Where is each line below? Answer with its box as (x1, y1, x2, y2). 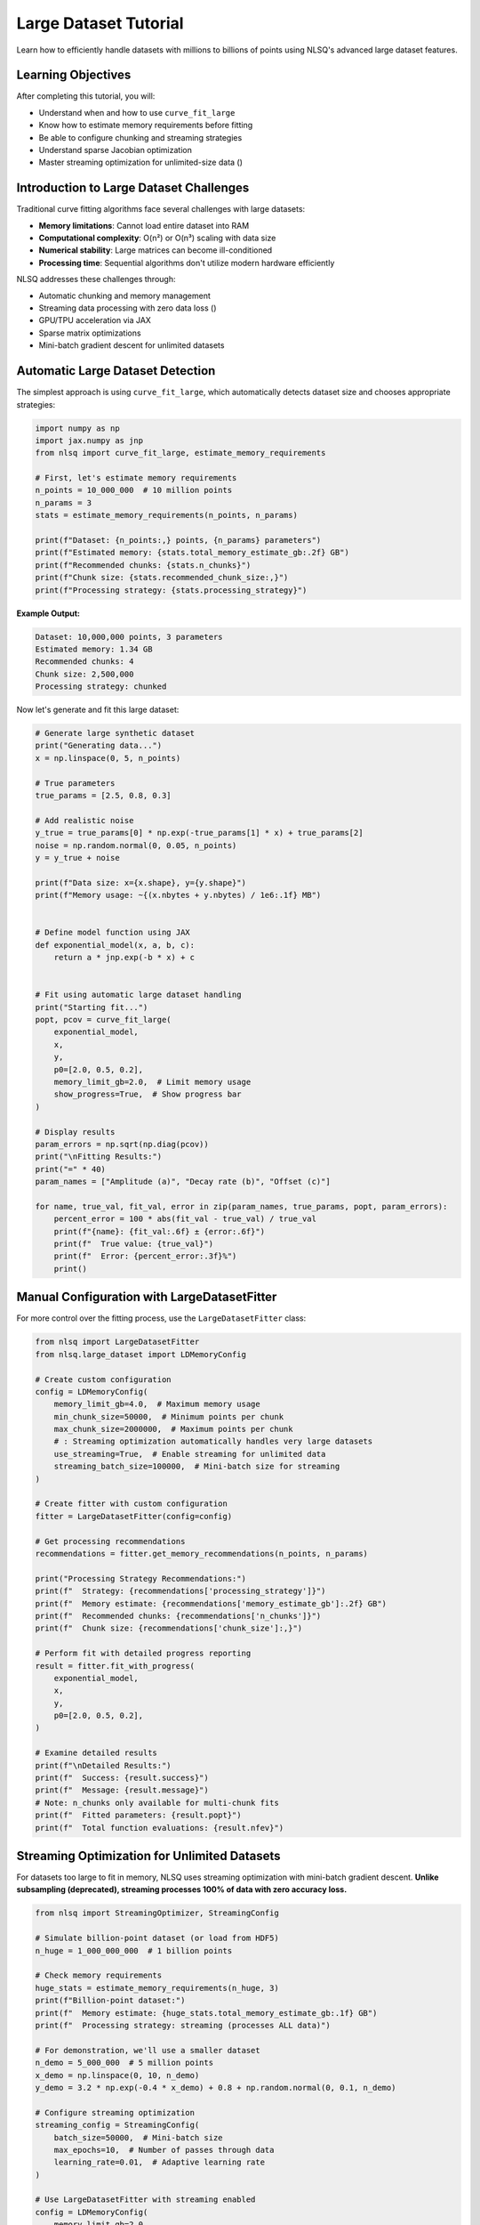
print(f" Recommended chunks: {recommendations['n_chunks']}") (35, 1611, 322, 1621)
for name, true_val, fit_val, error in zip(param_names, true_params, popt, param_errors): (35, 1201, 448, 1211)
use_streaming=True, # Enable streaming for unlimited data (53, 1449, 326, 1459)
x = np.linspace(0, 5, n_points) (35, 753, 181, 763)
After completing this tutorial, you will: (16, 91, 156, 101)
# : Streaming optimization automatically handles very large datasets (53, 1436, 373, 1446)
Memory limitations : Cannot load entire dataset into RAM (38, 220, 250, 231)
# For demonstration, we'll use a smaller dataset (35, 2045, 261, 2055)
